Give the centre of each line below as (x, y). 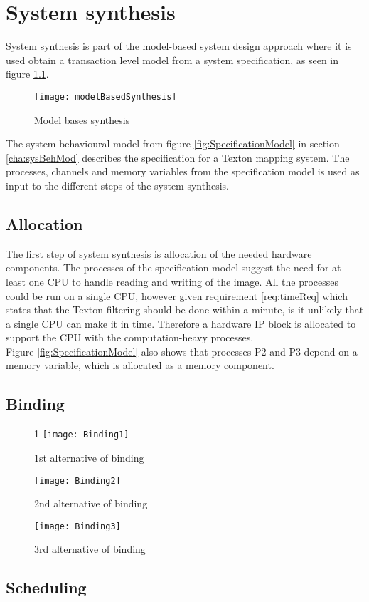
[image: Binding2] (77, 481)
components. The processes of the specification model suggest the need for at (173, 268)
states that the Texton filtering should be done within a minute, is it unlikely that (185, 310)
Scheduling (46, 587)
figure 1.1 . (27, 74)
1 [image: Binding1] (82, 434)
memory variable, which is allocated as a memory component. (140, 365)
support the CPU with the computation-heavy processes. (130, 337)
